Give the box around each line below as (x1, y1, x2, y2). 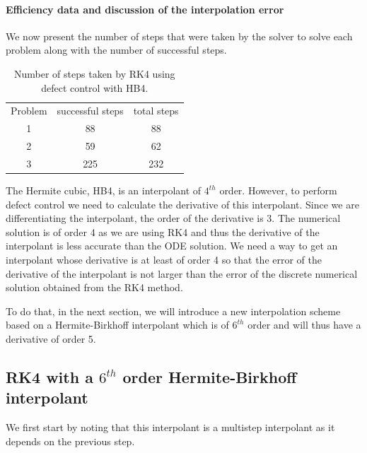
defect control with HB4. (41, 80, 148, 95)
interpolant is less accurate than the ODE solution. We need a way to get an (6, 238, 338, 253)
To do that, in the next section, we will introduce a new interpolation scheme (6, 303, 341, 318)
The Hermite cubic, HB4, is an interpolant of (6, 183, 202, 198)
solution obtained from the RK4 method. (6, 280, 183, 295)
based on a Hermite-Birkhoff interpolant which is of (6, 317, 229, 332)
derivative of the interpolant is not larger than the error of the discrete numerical (6, 266, 358, 281)
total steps (133, 103, 179, 118)
